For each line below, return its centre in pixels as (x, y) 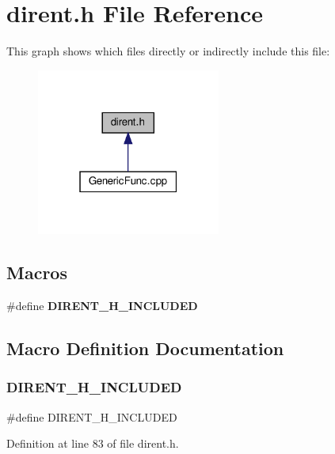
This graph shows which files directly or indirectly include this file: (168, 51)
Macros (37, 272)
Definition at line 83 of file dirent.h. (93, 443)
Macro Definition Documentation (145, 348)
